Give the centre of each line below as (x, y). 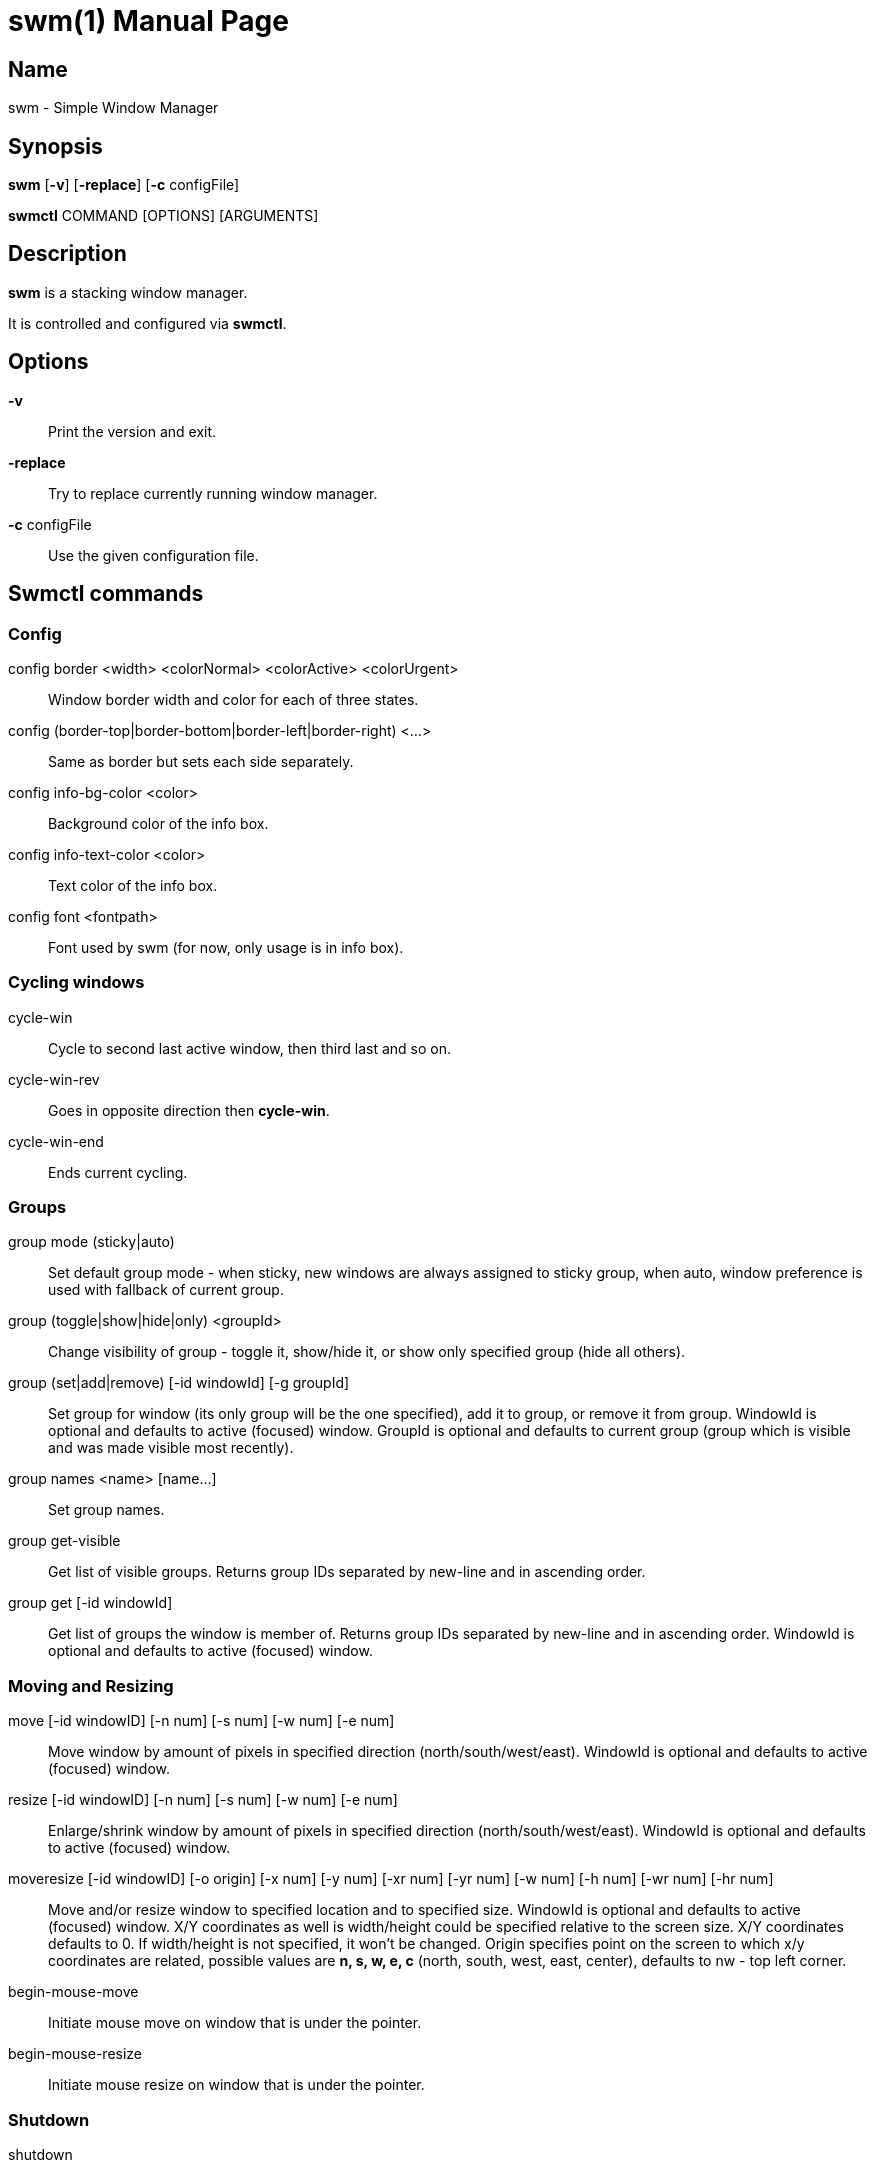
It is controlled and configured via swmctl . (147, 323)
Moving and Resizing (91, 1685)
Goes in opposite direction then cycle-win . (189, 1110)
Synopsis (55, 146)
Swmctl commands (106, 594)
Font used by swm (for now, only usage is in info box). (226, 947)
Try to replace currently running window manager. (213, 493)
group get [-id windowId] (90, 1603)
